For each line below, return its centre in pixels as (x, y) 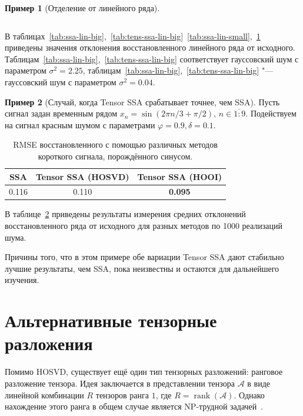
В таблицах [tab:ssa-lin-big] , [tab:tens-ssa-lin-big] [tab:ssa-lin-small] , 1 (133, 36)
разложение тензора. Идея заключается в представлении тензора (120, 383)
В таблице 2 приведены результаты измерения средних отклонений (125, 214)
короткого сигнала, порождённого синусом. (115, 156)
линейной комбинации (44, 395)
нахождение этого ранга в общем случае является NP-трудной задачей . (134, 406)
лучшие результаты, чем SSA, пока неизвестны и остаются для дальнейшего (142, 268)
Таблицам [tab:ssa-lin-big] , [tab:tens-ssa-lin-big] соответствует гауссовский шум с (152, 59)
